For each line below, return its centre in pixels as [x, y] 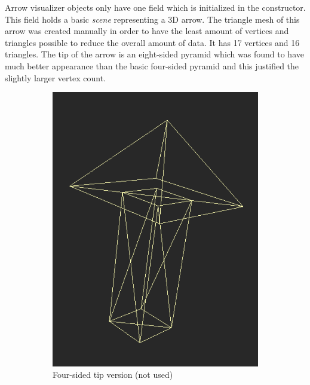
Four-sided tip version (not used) [113, 375]
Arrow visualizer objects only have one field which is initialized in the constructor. [155, 7]
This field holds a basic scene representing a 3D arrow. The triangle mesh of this [152, 19]
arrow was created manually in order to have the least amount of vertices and [147, 31]
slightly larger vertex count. [55, 77]
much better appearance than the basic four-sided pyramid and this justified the [152, 65]
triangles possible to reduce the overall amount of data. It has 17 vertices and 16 [152, 42]
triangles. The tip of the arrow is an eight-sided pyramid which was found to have [154, 54]
